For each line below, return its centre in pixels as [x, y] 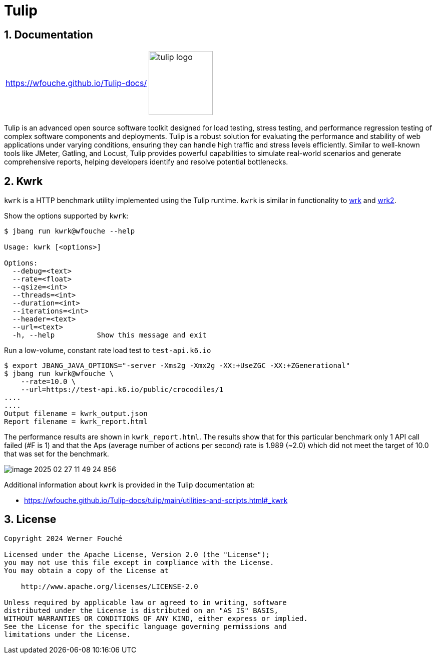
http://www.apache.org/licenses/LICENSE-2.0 [109, 586]
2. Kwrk [24, 181]
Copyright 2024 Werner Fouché [63, 538]
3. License [30, 519]
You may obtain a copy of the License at [86, 570]
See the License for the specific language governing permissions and [145, 626]
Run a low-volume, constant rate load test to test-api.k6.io [108, 350]
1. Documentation [49, 34]
